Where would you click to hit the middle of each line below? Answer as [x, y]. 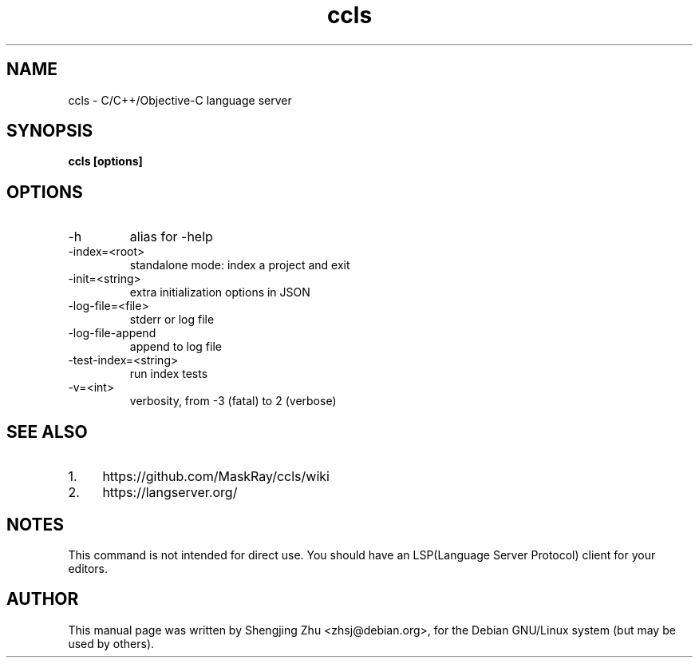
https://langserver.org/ [170, 493]
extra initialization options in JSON [220, 292]
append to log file [176, 347]
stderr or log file [172, 320]
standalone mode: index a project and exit [240, 265]
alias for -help [171, 237]
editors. [88, 568]
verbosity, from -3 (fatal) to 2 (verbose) [233, 401]
